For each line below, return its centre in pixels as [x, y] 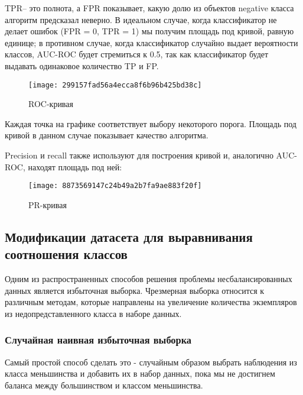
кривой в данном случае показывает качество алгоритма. [107, 135]
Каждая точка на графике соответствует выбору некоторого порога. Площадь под [151, 123]
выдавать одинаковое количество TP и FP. [82, 65]
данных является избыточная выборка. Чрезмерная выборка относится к [135, 290]
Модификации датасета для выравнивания [129, 236]
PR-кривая [48, 204]
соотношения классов [66, 254]
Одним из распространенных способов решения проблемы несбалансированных [149, 279]
